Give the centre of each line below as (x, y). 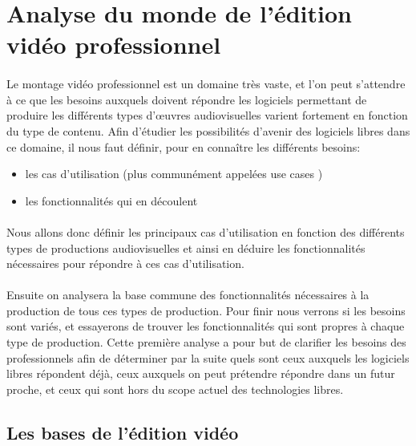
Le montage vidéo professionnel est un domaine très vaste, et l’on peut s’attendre (206, 84)
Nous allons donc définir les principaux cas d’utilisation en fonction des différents (206, 231)
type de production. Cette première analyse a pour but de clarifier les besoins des (206, 342)
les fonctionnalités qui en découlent (111, 200)
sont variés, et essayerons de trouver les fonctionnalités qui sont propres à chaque (206, 326)
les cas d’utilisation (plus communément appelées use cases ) (174, 174)
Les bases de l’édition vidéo (123, 432)
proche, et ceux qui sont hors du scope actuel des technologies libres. (175, 389)
